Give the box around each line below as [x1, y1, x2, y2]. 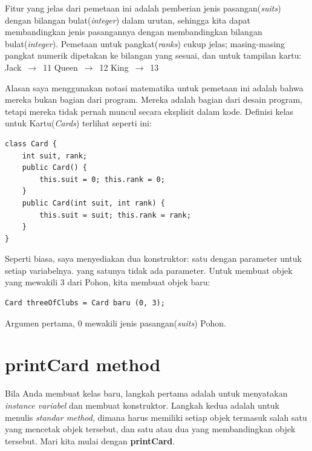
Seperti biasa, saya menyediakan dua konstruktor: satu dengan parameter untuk [5, 252, 302, 265]
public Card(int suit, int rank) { [22, 198, 165, 207]
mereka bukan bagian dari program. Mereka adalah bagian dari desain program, [5, 93, 303, 106]
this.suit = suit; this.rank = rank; [39, 210, 191, 219]
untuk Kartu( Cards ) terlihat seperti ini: [5, 117, 152, 129]
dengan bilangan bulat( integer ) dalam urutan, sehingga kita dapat [5, 13, 250, 26]
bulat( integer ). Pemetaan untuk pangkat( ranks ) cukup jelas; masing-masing [5, 37, 285, 50]
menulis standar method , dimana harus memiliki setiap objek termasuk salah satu [5, 410, 307, 423]
